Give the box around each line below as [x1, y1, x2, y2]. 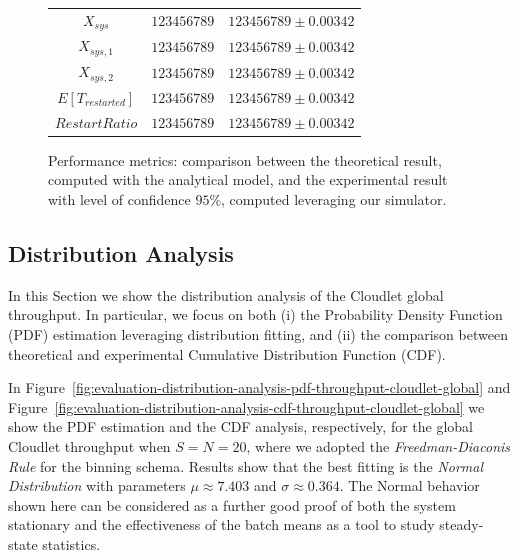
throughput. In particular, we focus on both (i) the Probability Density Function [8, 304, 503, 325]
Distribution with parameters [8, 475, 186, 496]
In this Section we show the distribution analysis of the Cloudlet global [8, 284, 444, 305]
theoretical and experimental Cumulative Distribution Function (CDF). [8, 343, 446, 364]
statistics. [42, 533, 101, 554]
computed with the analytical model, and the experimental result [48, 169, 448, 190]
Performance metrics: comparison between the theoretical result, [48, 149, 442, 170]
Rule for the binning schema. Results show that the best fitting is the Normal [8, 455, 484, 476]
